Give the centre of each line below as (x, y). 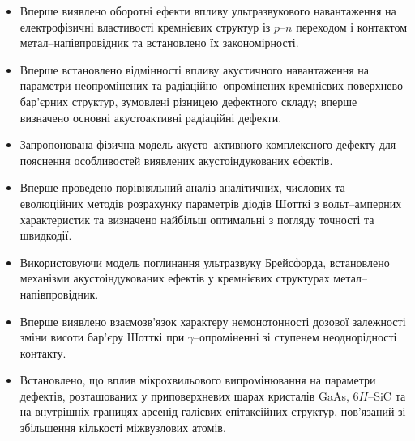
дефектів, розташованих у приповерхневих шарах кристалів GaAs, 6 (189, 395)
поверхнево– (378, 85)
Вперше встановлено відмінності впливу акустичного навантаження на (195, 69)
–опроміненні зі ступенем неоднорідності (295, 337)
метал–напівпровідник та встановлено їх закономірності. (159, 42)
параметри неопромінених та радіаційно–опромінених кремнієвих (182, 85)
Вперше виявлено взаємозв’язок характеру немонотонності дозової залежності (213, 321)
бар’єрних (44, 101)
